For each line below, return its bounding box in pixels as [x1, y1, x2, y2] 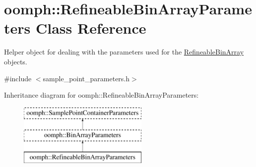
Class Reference [35, 18, 146, 38]
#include [4, 73, 32, 83]
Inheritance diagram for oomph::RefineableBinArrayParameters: [4, 90, 199, 100]
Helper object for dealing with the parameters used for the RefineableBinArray [4, 47, 244, 57]
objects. [4, 56, 27, 66]
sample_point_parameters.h [43, 73, 130, 83]
